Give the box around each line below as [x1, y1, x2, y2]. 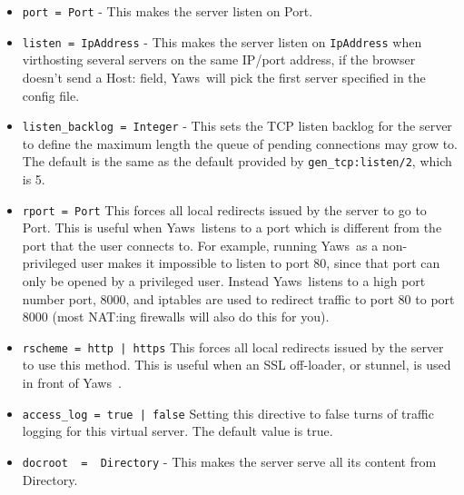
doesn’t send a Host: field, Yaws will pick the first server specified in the [22, 67, 426, 86]
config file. [22, 85, 80, 104]
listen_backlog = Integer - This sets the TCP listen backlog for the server [22, 116, 452, 135]
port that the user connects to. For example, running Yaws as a [22, 235, 379, 254]
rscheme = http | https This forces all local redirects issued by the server [22, 337, 444, 356]
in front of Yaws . [22, 373, 122, 392]
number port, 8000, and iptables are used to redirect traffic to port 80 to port [22, 289, 455, 308]
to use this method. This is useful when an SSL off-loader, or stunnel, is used [22, 355, 451, 374]
